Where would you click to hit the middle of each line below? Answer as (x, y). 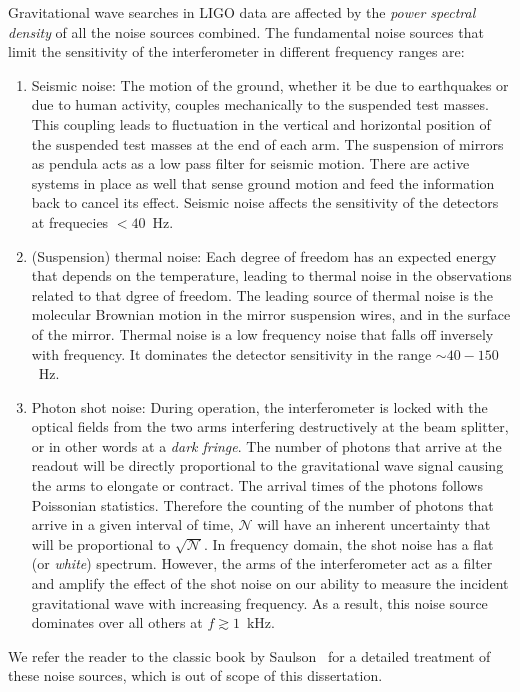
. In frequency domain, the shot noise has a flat (348, 543)
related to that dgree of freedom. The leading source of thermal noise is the (262, 294)
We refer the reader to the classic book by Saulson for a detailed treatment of (249, 655)
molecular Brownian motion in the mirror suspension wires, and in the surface (271, 314)
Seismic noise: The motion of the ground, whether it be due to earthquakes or (270, 84)
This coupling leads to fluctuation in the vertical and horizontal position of (261, 123)
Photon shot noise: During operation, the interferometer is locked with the (259, 406)
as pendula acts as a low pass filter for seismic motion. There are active (250, 163)
